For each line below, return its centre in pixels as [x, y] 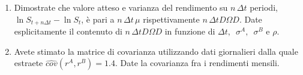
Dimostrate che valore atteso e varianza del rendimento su [121, 7]
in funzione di [190, 31]
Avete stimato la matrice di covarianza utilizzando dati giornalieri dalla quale [156, 51]
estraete [28, 63]
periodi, [264, 7]
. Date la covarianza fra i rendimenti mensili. [197, 63]
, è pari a [98, 19]
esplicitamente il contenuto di [68, 31]
